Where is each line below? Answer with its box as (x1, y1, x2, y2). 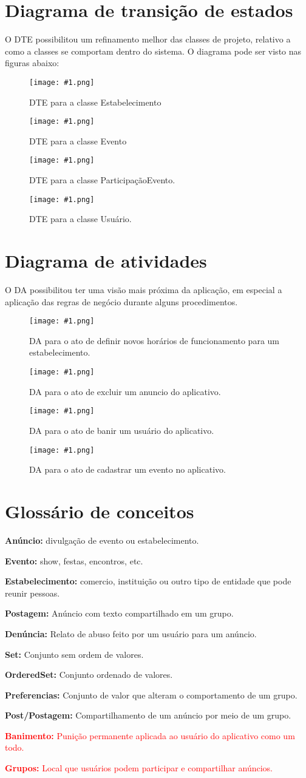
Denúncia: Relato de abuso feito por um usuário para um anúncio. (5, 627, 257, 640)
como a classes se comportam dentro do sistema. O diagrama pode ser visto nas (5, 44, 302, 57)
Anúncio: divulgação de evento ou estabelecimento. (5, 533, 199, 546)
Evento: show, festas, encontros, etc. (5, 554, 143, 567)
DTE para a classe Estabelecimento (29, 95, 161, 108)
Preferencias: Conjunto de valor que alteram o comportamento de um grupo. (5, 688, 297, 701)
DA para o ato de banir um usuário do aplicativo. (29, 424, 214, 436)
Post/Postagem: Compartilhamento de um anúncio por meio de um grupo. (5, 709, 291, 722)
